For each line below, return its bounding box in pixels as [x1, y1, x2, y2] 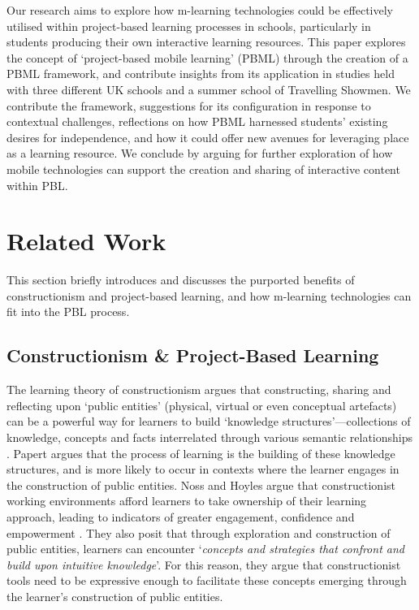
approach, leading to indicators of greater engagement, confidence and [6, 508, 355, 525]
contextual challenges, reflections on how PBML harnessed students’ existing [6, 113, 388, 130]
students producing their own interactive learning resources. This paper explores [6, 33, 406, 50]
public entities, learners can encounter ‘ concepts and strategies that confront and [6, 540, 404, 557]
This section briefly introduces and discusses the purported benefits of [6, 271, 355, 288]
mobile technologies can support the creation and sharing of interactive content [6, 160, 400, 177]
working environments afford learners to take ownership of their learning [6, 492, 367, 509]
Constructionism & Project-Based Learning [6, 343, 379, 368]
